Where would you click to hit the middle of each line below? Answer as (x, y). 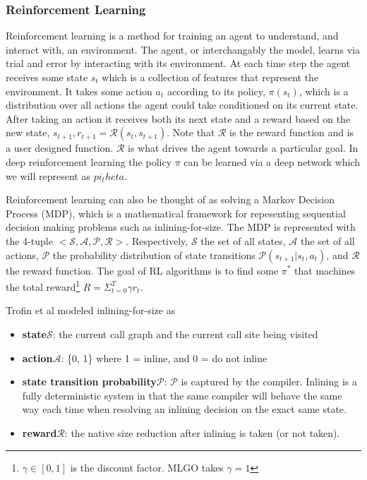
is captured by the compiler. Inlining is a (269, 382)
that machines (325, 270)
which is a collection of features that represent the (210, 77)
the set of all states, (243, 240)
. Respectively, (157, 240)
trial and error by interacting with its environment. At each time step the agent (178, 63)
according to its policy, (216, 91)
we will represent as (48, 175)
